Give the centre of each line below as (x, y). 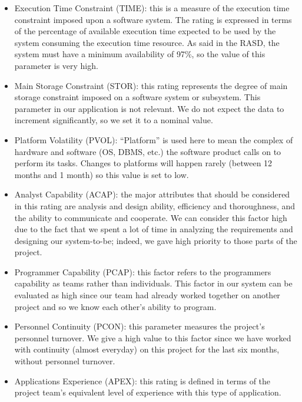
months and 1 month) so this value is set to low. (102, 174)
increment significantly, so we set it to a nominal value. (114, 120)
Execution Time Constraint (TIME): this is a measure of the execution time (152, 8)
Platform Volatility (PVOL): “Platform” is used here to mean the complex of (154, 139)
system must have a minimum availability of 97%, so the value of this (140, 54)
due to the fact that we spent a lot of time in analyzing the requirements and (154, 229)
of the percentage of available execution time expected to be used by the (145, 31)
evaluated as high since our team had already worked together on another (147, 295)
